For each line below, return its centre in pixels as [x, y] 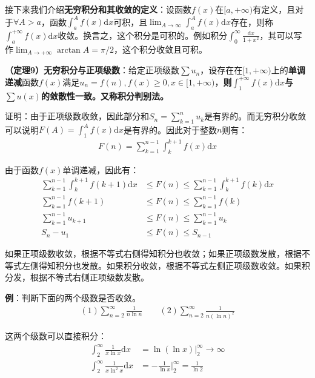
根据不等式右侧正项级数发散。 [89, 277]
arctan [68, 50]
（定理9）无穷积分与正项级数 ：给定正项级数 [92, 70]
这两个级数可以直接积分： [56, 335]
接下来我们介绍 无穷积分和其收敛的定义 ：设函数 [98, 9]
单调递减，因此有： [101, 169]
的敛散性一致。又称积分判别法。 [104, 95]
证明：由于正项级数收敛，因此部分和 [77, 116]
